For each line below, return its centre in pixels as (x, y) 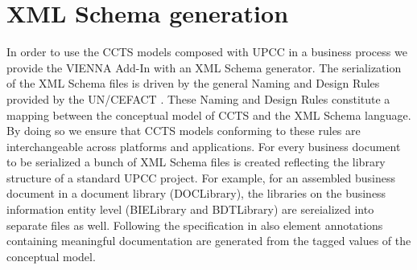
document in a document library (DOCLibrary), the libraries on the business (196, 193)
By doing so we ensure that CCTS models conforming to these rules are (184, 131)
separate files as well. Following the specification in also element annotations (195, 225)
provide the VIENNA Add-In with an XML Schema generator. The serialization (204, 67)
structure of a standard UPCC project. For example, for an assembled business (201, 177)
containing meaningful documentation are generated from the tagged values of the (209, 241)
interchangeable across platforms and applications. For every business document (204, 146)
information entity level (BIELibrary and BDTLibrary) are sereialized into (190, 209)
